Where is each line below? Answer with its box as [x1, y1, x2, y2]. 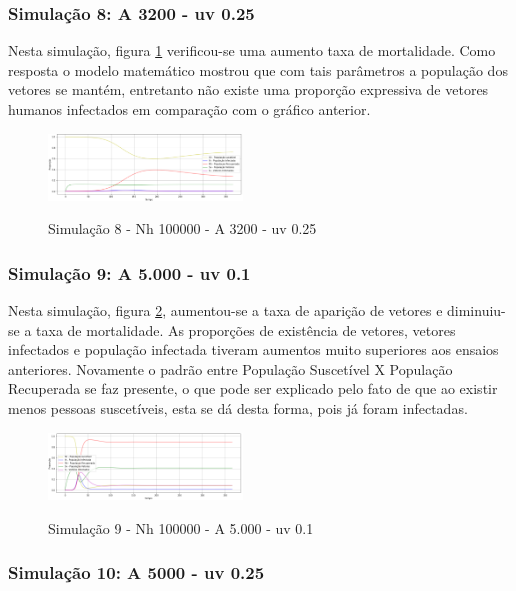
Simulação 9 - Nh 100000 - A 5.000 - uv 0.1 [48, 517, 314, 538]
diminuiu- [447, 300, 506, 321]
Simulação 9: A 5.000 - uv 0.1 [8, 260, 251, 285]
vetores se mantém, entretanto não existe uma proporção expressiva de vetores [8, 79, 489, 100]
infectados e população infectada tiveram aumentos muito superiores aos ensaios [8, 339, 499, 360]
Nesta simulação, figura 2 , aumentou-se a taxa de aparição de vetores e [8, 300, 443, 321]
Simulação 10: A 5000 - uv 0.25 [8, 560, 265, 585]
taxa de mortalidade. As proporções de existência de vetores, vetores [36, 319, 456, 340]
